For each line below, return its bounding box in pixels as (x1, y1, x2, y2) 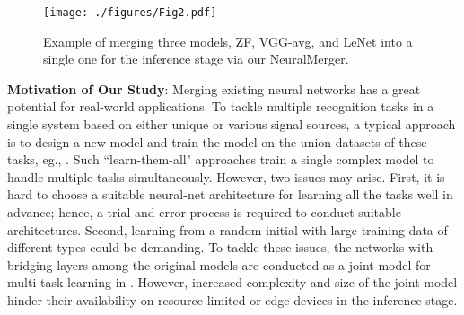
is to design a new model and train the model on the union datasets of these (7, 132, 427, 151)
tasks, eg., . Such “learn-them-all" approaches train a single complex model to (7, 150, 434, 169)
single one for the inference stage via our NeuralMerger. (43, 49, 349, 68)
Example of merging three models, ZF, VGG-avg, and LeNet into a (43, 31, 413, 50)
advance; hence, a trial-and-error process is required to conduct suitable (7, 203, 401, 221)
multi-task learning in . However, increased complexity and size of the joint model (7, 273, 458, 292)
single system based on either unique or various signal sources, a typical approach (7, 115, 456, 134)
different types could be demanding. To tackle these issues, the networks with (7, 238, 433, 257)
